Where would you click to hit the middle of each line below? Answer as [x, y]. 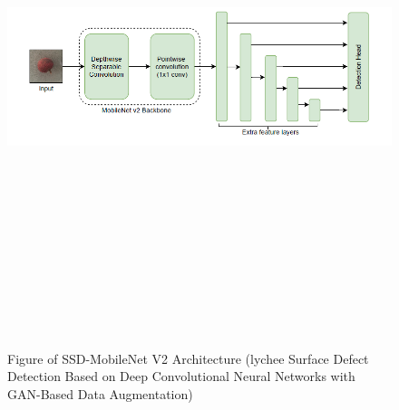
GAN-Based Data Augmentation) [100, 393]
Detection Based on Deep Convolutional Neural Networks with [181, 376]
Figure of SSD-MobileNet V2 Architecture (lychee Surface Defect [188, 358]
